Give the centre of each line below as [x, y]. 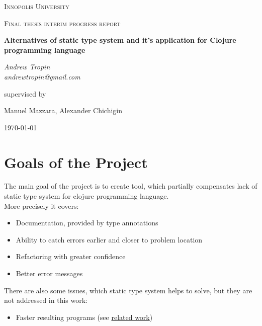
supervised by [25, 93]
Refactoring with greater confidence [71, 256]
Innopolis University [37, 6]
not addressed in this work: [46, 300]
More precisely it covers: [41, 206]
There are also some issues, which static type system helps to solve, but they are [128, 290]
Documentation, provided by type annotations [87, 223]
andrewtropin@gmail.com [42, 76]
